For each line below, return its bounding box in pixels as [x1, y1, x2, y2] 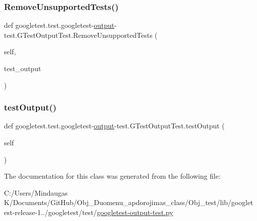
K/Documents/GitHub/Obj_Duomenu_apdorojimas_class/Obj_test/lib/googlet [4, 197, 254, 208]
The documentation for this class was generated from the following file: [4, 171, 221, 181]
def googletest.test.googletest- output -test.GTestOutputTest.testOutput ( [4, 120, 225, 131]
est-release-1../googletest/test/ [4, 207, 97, 217]
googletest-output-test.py [97, 207, 173, 217]
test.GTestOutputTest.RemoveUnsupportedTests [4, 29, 152, 40]
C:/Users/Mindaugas [4, 187, 68, 198]
